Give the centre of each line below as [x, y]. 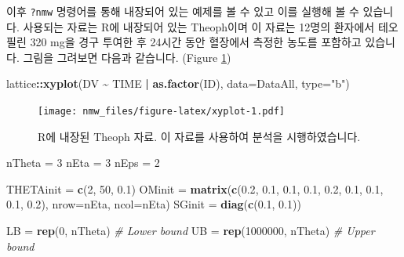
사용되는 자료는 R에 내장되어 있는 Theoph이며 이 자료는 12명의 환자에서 [199, 26]
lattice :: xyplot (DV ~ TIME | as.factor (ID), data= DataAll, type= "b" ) [178, 83]
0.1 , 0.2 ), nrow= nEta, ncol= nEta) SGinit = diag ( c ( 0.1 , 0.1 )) [154, 204]
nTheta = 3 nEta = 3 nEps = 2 [83, 163]
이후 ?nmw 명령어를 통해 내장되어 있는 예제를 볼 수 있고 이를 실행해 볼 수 [183, 11]
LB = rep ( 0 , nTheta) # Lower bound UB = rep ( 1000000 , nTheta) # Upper [191, 231]
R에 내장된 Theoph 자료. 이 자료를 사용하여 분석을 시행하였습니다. [199, 136]
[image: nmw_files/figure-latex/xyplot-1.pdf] [161, 112]
